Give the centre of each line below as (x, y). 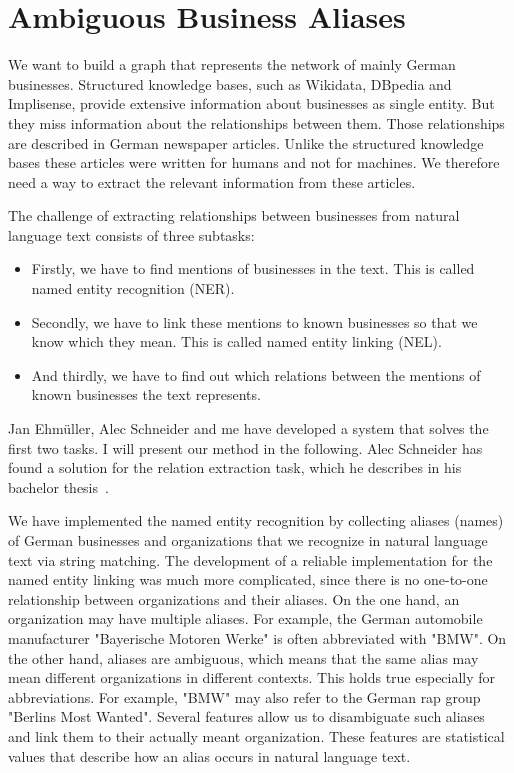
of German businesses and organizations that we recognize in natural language (248, 540)
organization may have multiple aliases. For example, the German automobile (245, 618)
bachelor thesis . (58, 486)
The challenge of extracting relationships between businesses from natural (234, 215)
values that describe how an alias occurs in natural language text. (209, 755)
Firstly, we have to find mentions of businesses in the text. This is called (253, 268)
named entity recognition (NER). (133, 288)
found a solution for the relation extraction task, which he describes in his (235, 467)
